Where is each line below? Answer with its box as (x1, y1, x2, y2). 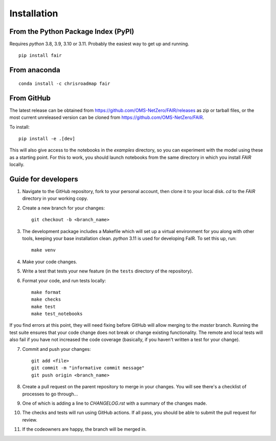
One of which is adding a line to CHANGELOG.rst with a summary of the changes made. (22, 400, 207, 406)
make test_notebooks (31, 311, 83, 317)
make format (31, 289, 61, 295)
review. (22, 416, 38, 423)
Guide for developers (9, 175, 79, 183)
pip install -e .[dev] (18, 136, 76, 141)
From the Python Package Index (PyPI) (9, 27, 134, 36)
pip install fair (18, 53, 62, 58)
